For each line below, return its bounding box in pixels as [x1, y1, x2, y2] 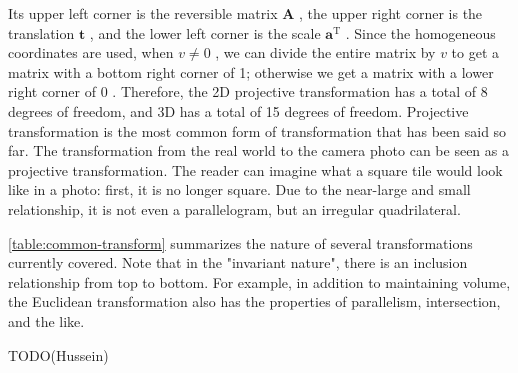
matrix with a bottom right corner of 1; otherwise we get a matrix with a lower [8, 61, 494, 82]
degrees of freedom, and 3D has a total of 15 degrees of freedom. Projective [8, 100, 469, 121]
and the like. [8, 310, 85, 331]
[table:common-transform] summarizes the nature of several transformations [8, 232, 473, 253]
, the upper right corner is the [299, 3, 483, 23]
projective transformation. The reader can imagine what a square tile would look [8, 159, 503, 180]
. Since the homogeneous [345, 22, 496, 43]
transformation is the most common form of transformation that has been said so [8, 120, 507, 141]
